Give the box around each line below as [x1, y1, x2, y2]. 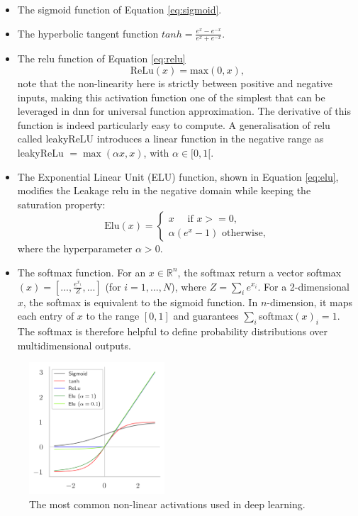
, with [143, 145, 169, 159]
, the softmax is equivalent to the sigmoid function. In [23, 294, 258, 309]
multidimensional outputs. [17, 337, 131, 352]
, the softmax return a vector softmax [177, 264, 342, 279]
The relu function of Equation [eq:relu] [17, 51, 186, 66]
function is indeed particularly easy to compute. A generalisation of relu [17, 117, 330, 132]
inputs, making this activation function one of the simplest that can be [17, 89, 325, 104]
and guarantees [173, 308, 239, 323]
